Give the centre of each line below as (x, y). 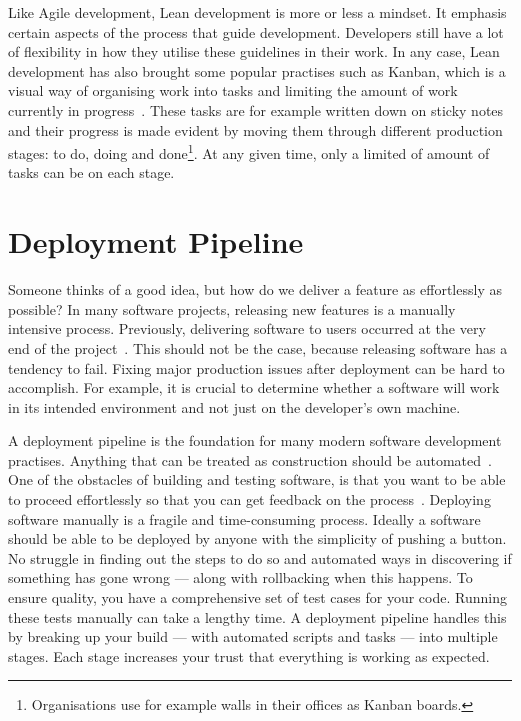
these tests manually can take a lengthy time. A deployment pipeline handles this (257, 616)
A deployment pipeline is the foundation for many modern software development (255, 440)
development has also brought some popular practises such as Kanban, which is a (257, 70)
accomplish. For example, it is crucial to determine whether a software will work (254, 387)
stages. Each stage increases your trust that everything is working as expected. (249, 655)
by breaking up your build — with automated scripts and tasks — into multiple (253, 636)
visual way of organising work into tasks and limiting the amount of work (233, 90)
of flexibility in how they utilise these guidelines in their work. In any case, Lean (254, 51)
